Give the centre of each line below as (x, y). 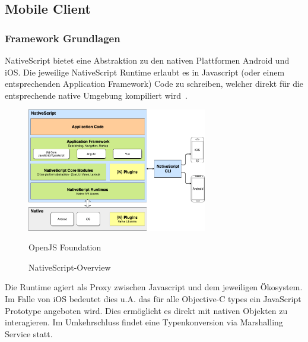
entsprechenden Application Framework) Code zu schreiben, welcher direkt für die (154, 84)
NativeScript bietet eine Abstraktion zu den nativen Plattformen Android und (147, 60)
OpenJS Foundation (65, 247)
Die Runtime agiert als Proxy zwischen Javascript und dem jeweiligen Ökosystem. (154, 287)
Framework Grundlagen (63, 38)
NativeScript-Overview (70, 267)
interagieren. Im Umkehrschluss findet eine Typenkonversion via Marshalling (144, 322)
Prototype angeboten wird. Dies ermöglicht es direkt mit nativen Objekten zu (146, 310)
